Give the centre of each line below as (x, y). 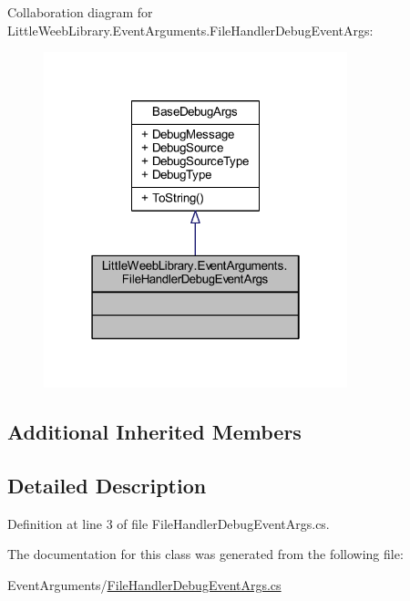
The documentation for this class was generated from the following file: (205, 554)
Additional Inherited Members (154, 432)
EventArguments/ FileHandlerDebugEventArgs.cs (144, 584)
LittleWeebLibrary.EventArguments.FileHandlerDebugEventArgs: (190, 30)
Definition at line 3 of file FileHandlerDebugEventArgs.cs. (169, 523)
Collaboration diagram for (80, 12)
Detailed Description (107, 485)
